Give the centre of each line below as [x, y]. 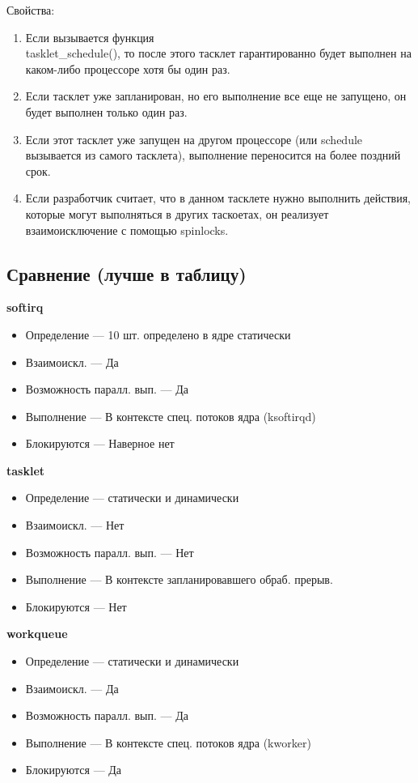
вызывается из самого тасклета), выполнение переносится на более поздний [213, 155]
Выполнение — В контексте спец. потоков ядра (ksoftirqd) [171, 416]
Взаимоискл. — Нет [75, 525]
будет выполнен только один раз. [106, 111]
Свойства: [31, 10]
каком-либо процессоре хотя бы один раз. [128, 68]
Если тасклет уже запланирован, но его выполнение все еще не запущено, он [216, 96]
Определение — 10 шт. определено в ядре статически [158, 334]
